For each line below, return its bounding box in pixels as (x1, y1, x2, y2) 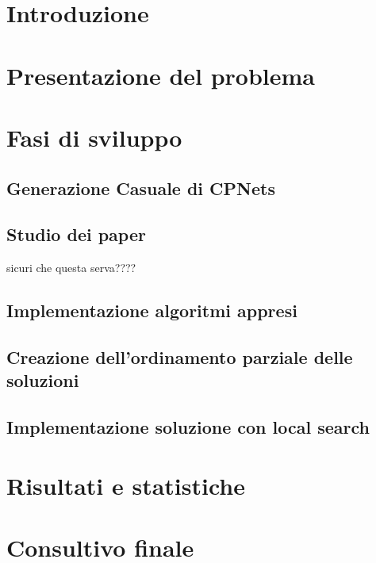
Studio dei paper (6, 222, 146, 247)
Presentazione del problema (6, 59, 316, 91)
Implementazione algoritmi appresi (6, 298, 297, 323)
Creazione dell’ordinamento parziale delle (6, 344, 353, 369)
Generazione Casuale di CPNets (6, 175, 275, 200)
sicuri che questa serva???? (6, 259, 136, 276)
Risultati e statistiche (6, 469, 246, 501)
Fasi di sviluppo (6, 121, 182, 153)
